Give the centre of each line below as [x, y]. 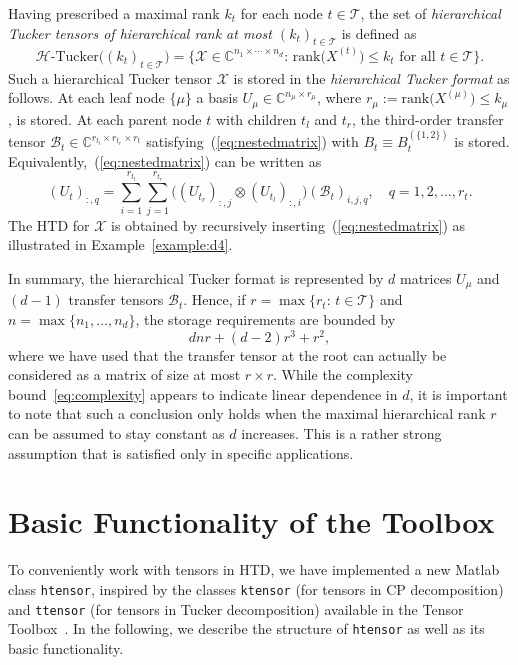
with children [256, 118]
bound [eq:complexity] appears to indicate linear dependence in [203, 393]
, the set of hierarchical [430, 13]
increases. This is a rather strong [341, 433]
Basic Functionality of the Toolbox [251, 521]
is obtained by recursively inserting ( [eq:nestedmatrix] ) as [288, 224]
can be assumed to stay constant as [116, 433]
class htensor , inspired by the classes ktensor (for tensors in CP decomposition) [256, 588]
